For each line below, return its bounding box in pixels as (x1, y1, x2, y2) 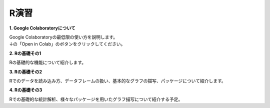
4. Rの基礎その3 (9, 87, 42, 93)
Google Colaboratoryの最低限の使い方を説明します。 (9, 34, 118, 40)
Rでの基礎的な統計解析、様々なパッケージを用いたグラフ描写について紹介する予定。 (9, 96, 183, 102)
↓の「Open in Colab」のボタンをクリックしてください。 (9, 41, 125, 47)
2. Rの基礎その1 (9, 50, 41, 56)
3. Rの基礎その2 (9, 68, 42, 74)
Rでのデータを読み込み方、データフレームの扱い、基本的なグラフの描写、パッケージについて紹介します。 (9, 77, 226, 83)
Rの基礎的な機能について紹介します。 (9, 59, 86, 65)
